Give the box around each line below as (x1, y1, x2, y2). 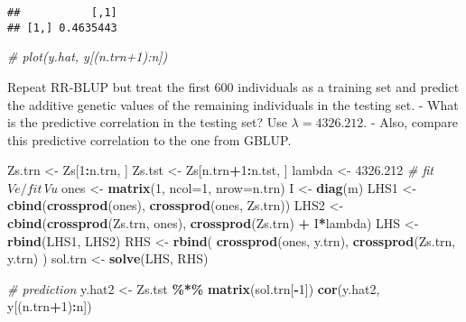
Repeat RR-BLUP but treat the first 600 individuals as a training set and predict (7, 77, 460, 96)
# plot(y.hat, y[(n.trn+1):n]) (7, 47, 168, 66)
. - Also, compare (363, 113, 459, 132)
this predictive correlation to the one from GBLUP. (7, 130, 292, 149)
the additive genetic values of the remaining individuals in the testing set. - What (7, 95, 459, 114)
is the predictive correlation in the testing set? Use (7, 113, 287, 132)
